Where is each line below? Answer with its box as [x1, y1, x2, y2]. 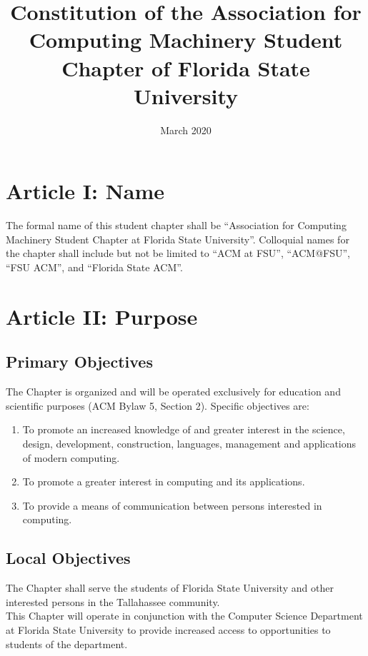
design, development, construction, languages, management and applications [22, 435, 357, 450]
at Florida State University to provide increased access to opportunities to [6, 622, 331, 637]
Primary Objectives [6, 350, 153, 373]
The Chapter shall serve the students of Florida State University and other [6, 580, 334, 595]
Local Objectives [6, 547, 131, 569]
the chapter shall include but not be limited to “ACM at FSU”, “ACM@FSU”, [6, 246, 350, 261]
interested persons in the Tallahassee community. [6, 594, 220, 609]
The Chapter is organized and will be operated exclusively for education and [6, 384, 341, 399]
